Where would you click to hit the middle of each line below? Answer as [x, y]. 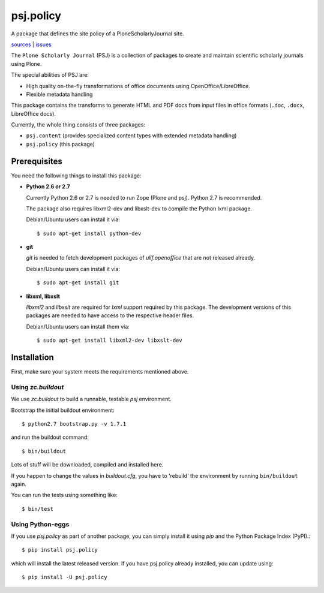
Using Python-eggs [40, 524]
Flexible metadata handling [59, 94]
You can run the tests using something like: [64, 495]
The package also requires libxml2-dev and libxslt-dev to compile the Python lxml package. [139, 208]
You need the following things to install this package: [76, 175]
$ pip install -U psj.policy [64, 577]
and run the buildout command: [50, 437]
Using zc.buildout [37, 387]
